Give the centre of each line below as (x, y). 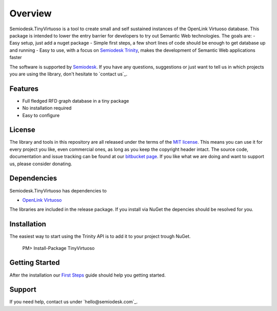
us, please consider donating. (41, 164)
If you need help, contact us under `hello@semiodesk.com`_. (74, 302)
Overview (31, 13)
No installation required (47, 108)
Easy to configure (41, 115)
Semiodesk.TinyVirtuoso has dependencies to (58, 190)
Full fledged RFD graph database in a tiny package (76, 101)
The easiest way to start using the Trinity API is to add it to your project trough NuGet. (100, 237)
